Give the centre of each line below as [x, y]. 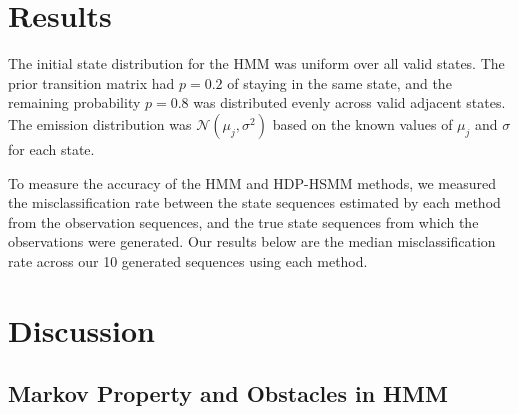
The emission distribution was [100, 123]
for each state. [51, 148]
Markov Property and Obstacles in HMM [228, 393]
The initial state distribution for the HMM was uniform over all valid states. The [256, 63]
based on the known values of [362, 123]
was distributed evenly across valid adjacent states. [349, 102]
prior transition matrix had [91, 82]
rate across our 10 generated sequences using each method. [188, 260]
